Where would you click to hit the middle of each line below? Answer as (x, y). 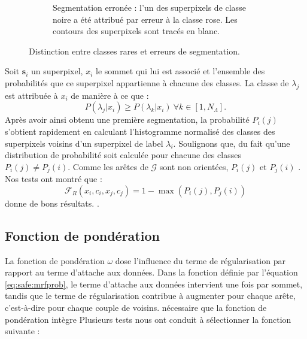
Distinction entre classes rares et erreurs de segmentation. (134, 51)
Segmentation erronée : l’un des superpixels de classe (149, 7)
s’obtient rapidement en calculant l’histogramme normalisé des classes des (140, 131)
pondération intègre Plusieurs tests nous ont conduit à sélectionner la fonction (148, 319)
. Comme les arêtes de (108, 166)
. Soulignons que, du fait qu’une (232, 143)
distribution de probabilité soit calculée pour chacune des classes (123, 155)
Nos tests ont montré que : (54, 179)
